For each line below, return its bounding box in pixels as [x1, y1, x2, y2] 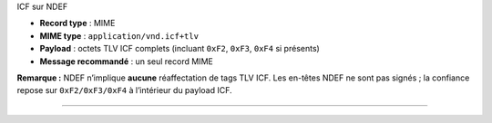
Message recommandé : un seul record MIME [39, 55, 213, 67]
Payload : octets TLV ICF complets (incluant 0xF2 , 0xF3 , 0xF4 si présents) [39, 43, 321, 54]
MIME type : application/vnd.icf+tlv [39, 30, 200, 41]
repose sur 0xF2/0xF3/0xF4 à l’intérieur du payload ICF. [16, 85, 232, 96]
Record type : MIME [39, 18, 116, 29]
